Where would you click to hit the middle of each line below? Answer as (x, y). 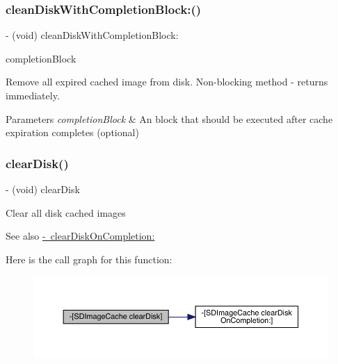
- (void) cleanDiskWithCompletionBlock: (92, 35)
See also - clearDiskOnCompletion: (80, 236)
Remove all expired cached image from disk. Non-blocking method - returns (167, 82)
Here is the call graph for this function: (89, 259)
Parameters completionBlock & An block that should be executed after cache (169, 118)
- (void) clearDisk (43, 189)
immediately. (33, 95)
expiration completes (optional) (72, 132)
